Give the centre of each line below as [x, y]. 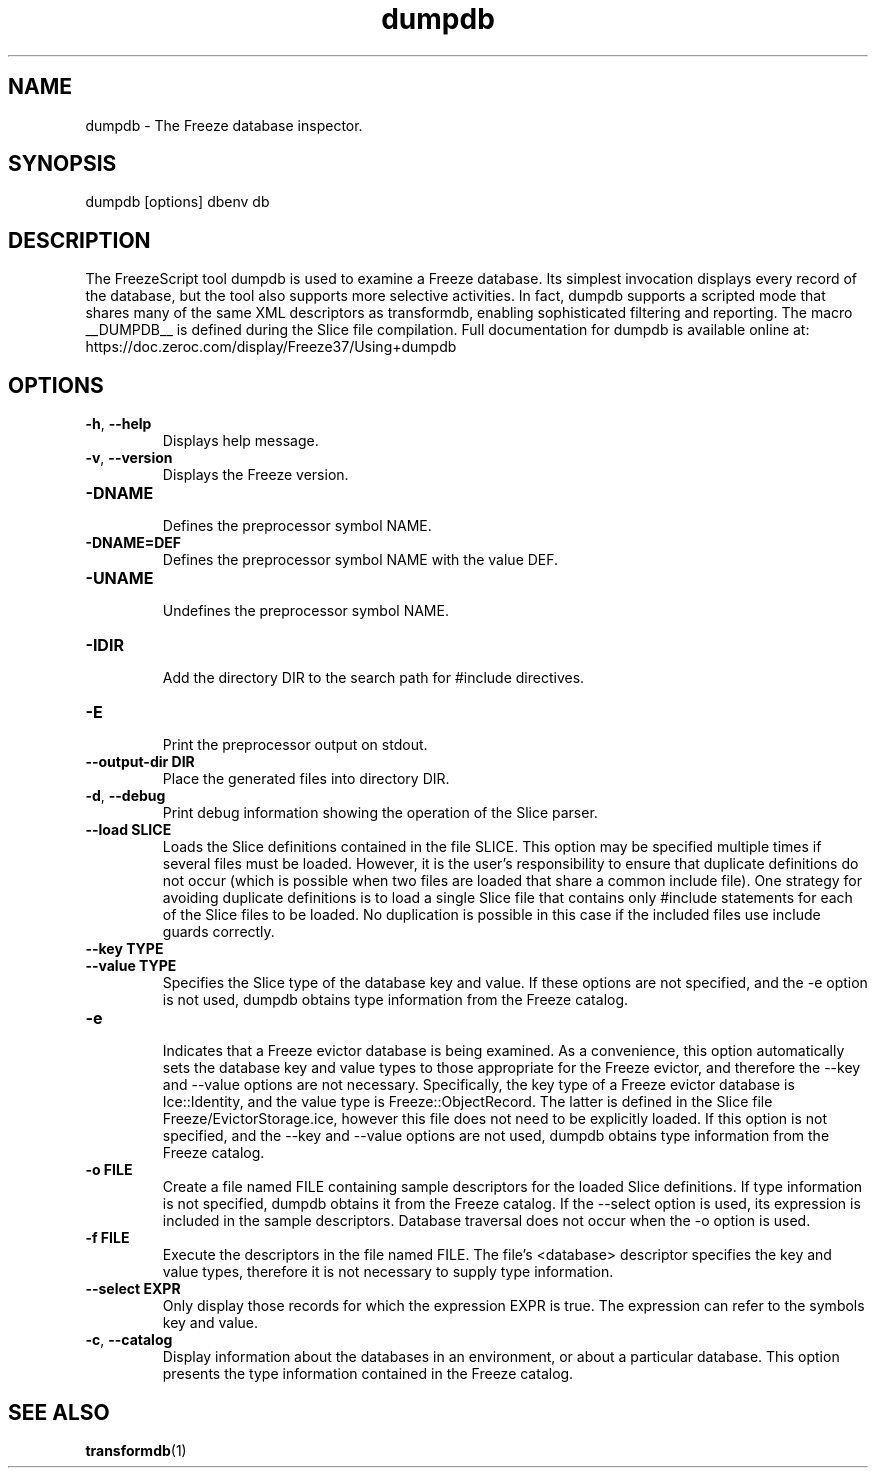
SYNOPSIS [62, 164]
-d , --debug [125, 796]
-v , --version [129, 458]
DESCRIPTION [79, 240]
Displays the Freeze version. [255, 475]
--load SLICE [128, 830]
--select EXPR [133, 1289]
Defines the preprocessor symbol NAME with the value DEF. [360, 560]
